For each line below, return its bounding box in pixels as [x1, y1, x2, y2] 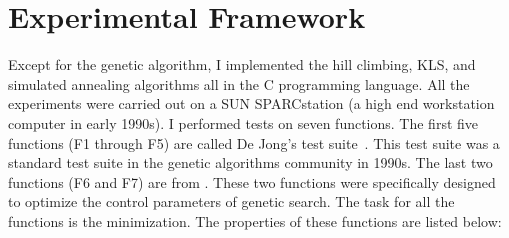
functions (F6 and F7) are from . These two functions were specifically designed [8, 171, 496, 192]
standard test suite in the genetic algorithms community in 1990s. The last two [8, 152, 493, 173]
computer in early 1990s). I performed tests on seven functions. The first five [8, 112, 479, 133]
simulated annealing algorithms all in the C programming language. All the [8, 73, 470, 94]
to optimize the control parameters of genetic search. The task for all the [8, 191, 455, 212]
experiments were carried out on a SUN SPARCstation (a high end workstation [8, 93, 495, 114]
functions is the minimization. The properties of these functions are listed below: [8, 210, 502, 231]
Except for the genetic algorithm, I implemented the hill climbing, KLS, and [8, 54, 476, 75]
